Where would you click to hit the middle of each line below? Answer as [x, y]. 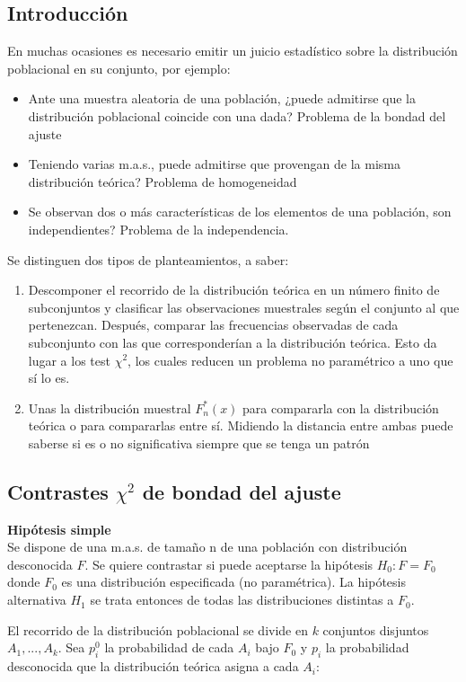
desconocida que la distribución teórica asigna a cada [153, 666]
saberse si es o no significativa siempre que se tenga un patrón [199, 443]
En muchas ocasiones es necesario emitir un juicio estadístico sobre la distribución [233, 51]
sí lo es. [49, 378]
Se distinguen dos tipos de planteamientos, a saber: [148, 259]
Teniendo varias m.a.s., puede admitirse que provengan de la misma [214, 164]
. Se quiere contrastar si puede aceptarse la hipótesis [229, 564]
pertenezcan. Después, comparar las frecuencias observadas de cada [213, 325]
